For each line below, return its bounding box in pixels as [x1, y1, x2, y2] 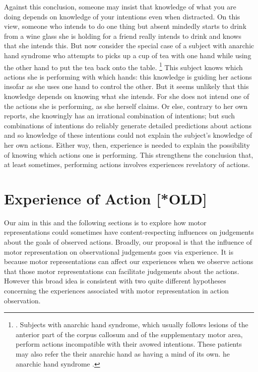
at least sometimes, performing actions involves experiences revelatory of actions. [4, 159, 250, 170]
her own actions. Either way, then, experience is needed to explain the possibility [4, 139, 250, 150]
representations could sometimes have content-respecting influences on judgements [4, 227, 254, 237]
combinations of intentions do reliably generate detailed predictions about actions [4, 120, 252, 130]
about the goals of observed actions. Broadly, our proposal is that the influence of [4, 237, 252, 247]
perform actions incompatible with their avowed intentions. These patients [15, 339, 242, 349]
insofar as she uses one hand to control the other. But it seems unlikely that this [4, 81, 249, 92]
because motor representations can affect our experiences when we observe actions [4, 256, 254, 267]
